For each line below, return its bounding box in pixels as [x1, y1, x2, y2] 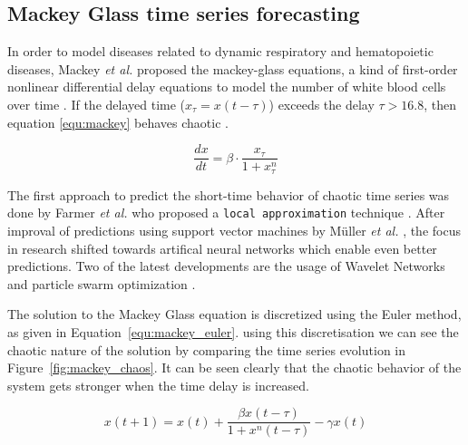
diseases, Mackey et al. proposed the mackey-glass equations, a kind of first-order [7, 59, 458, 78]
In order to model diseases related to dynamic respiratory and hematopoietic [7, 42, 434, 61]
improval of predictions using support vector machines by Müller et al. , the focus [7, 220, 461, 239]
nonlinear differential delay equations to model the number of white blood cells [7, 77, 446, 96]
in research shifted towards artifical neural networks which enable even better [7, 238, 437, 257]
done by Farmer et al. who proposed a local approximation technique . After [7, 203, 445, 222]
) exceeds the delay [268, 94, 375, 113]
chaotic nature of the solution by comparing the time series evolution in [7, 340, 406, 359]
